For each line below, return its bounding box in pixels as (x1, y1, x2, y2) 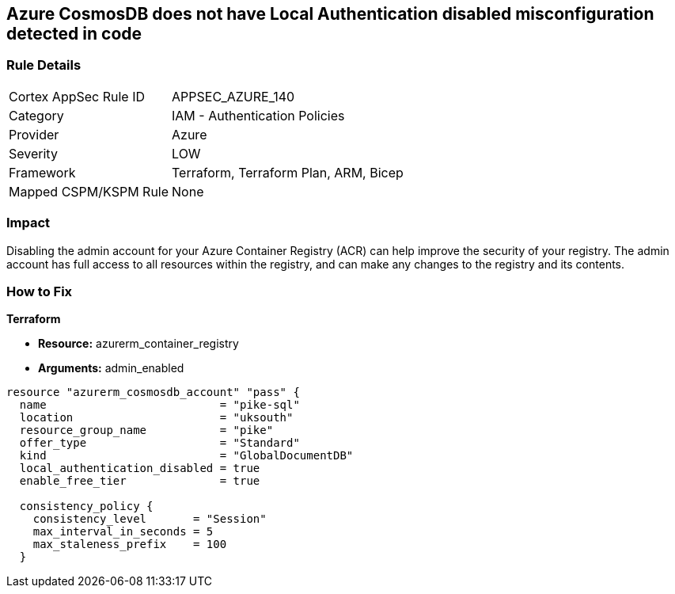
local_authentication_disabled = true (19, 462, 260, 475)
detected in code (6, 24, 142, 44)
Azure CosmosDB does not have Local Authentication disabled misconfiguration (6, 4, 654, 24)
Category (9, 107, 64, 124)
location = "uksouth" (19, 411, 294, 425)
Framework (9, 164, 76, 181)
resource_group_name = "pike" (19, 424, 274, 437)
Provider (9, 126, 59, 143)
